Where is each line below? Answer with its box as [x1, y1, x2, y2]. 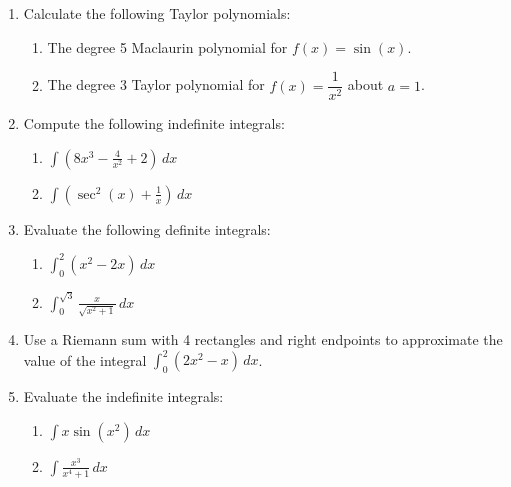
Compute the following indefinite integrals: [23, 113, 285, 134]
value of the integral [23, 349, 147, 370]
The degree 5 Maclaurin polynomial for [47, 36, 288, 57]
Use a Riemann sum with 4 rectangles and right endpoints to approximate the [23, 329, 503, 350]
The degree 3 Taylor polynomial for [47, 74, 265, 95]
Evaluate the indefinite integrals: [23, 386, 224, 407]
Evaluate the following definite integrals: [23, 218, 271, 239]
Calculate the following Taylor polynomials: [23, 3, 291, 23]
